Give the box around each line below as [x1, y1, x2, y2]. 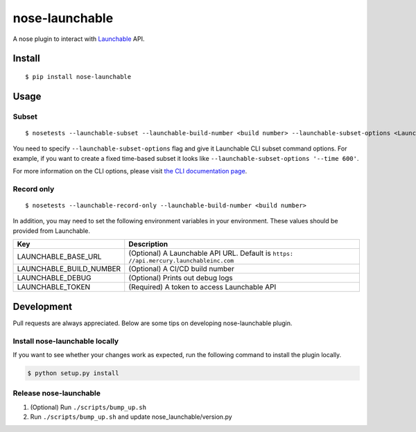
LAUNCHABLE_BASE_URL [17, 252, 102, 261]
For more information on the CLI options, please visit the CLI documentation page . [12, 167, 248, 175]
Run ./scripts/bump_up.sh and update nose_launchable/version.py [30, 413, 232, 421]
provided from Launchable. [12, 226, 90, 235]
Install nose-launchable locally [12, 336, 119, 346]
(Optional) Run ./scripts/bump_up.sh [30, 403, 147, 411]
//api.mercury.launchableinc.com [128, 257, 234, 265]
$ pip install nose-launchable [25, 73, 132, 80]
